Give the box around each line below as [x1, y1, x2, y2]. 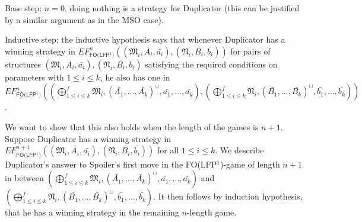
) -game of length [220, 157, 280, 170]
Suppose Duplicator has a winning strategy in [5, 132, 172, 144]
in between [5, 172, 44, 184]
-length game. [186, 206, 237, 218]
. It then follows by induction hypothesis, [153, 190, 303, 202]
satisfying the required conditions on [145, 57, 278, 70]
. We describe [215, 144, 264, 156]
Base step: [5, 2, 42, 14]
